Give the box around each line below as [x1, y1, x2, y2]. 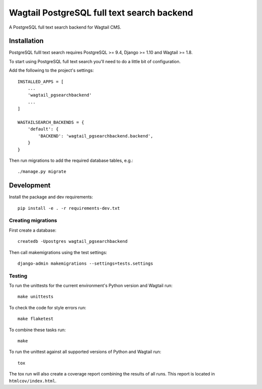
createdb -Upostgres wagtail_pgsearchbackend [17, 238, 128, 244]
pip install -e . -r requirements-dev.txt [17, 205, 120, 211]
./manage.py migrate [17, 169, 66, 174]
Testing [9, 272, 28, 279]
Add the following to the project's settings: [9, 68, 94, 73]
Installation [9, 37, 44, 45]
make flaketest [17, 316, 54, 321]
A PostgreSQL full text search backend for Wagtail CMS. [9, 24, 121, 30]
